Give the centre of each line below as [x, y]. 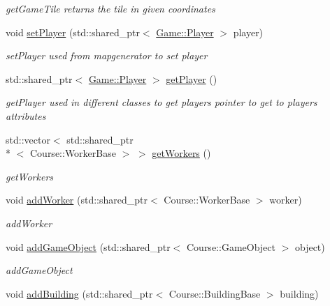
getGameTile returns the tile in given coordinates [110, 8]
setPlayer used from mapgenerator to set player [107, 55]
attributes [26, 115]
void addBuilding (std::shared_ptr [79, 293]
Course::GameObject [231, 246]
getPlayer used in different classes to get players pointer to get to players [162, 102]
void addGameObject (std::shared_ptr [88, 246]
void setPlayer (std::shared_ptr [73, 32]
